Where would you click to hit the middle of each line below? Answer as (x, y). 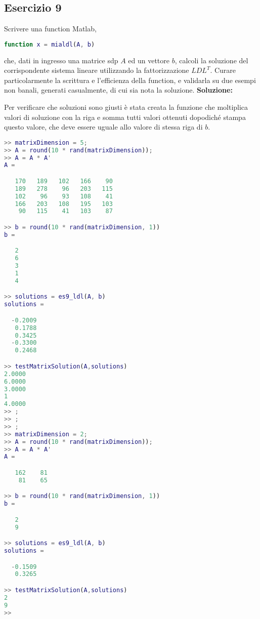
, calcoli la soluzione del (211, 60)
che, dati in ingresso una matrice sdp (61, 60)
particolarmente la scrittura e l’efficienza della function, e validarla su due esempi (130, 80)
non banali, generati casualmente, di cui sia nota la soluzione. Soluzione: (118, 90)
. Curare (223, 70)
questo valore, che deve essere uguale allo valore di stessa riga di (103, 127)
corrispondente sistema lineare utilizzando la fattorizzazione (97, 70)
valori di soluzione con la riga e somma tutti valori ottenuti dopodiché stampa (125, 117)
